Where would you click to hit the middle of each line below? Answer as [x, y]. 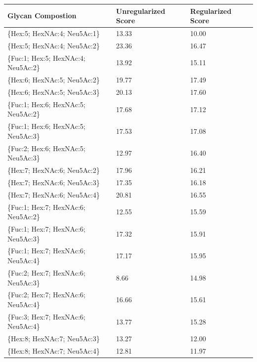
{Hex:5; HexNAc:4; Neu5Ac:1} [54, 33]
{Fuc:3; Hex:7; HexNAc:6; [46, 316]
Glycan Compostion [42, 16]
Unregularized [141, 11]
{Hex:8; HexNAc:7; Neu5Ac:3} [54, 339]
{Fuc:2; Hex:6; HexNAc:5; [46, 148]
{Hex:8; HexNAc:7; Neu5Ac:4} [54, 351]
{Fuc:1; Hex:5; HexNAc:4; [46, 58]
